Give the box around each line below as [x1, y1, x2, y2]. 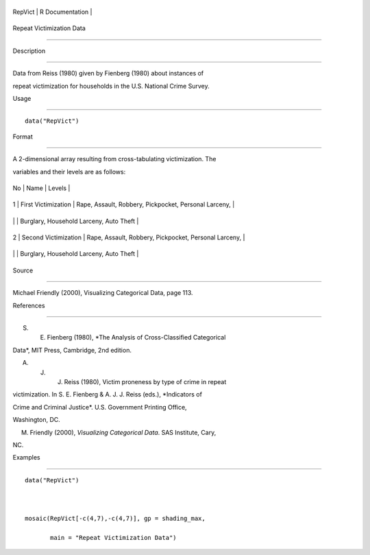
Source [12, 266, 34, 274]
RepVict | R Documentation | [12, 8, 92, 16]
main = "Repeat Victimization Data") [50, 534, 177, 542]
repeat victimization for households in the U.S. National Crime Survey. [12, 82, 210, 90]
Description [12, 47, 46, 55]
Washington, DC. [12, 416, 61, 424]
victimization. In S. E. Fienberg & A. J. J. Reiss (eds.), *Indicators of [12, 390, 202, 399]
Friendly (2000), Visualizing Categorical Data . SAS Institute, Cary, [29, 428, 217, 436]
